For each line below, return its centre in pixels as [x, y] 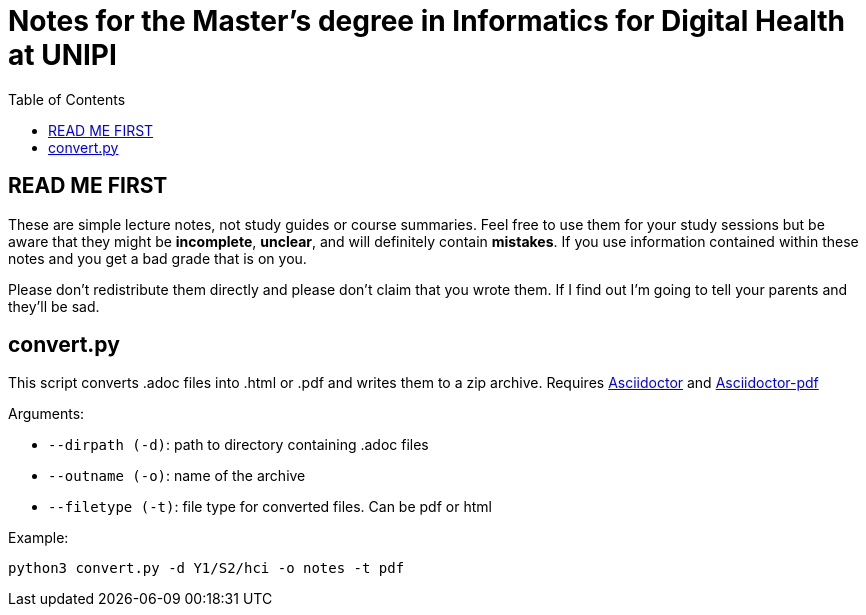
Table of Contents [67, 99]
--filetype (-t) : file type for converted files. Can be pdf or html [270, 507]
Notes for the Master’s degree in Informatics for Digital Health [426, 21]
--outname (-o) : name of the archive [177, 476]
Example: [38, 538]
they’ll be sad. [54, 306]
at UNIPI [62, 55]
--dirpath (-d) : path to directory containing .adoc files [238, 445]
